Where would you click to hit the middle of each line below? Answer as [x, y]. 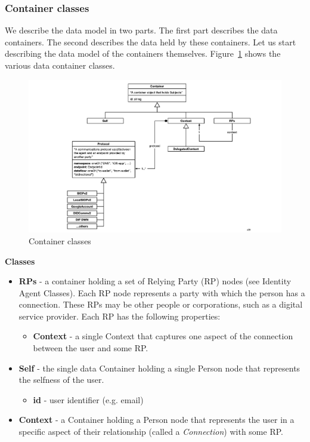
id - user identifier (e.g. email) [88, 399]
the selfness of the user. [61, 380]
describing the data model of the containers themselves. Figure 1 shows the [143, 53]
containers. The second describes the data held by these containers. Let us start [151, 42]
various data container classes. [60, 65]
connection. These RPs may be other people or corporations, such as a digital [161, 304]
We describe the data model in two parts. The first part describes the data [141, 30]
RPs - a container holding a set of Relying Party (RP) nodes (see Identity [155, 281]
